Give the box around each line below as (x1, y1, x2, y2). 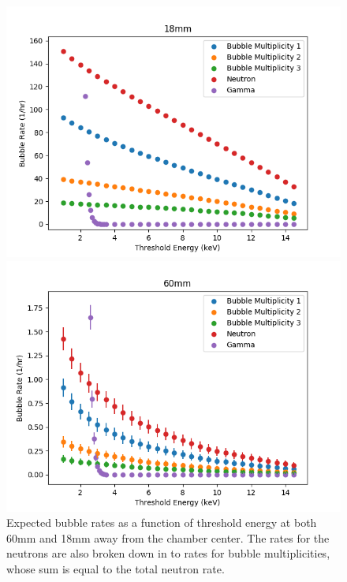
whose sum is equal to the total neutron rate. (6, 560, 225, 576)
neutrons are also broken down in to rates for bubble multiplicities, (6, 545, 330, 561)
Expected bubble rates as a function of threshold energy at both (6, 514, 317, 531)
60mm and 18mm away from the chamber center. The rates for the (6, 529, 330, 546)
